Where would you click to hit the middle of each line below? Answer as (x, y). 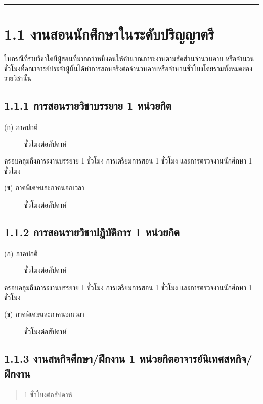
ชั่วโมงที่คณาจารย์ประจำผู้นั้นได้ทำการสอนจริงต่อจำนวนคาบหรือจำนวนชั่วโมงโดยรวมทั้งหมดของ (128, 68)
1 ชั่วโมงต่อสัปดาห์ (48, 395)
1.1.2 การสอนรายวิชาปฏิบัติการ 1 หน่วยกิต (92, 232)
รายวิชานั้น (18, 78)
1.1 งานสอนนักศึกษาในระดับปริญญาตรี (109, 34)
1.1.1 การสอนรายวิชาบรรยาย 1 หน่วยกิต (88, 106)
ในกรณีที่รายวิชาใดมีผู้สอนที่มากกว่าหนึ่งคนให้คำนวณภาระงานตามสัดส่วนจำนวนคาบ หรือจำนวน (129, 58)
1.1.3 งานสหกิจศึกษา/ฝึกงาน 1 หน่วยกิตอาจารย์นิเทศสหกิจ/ (128, 358)
